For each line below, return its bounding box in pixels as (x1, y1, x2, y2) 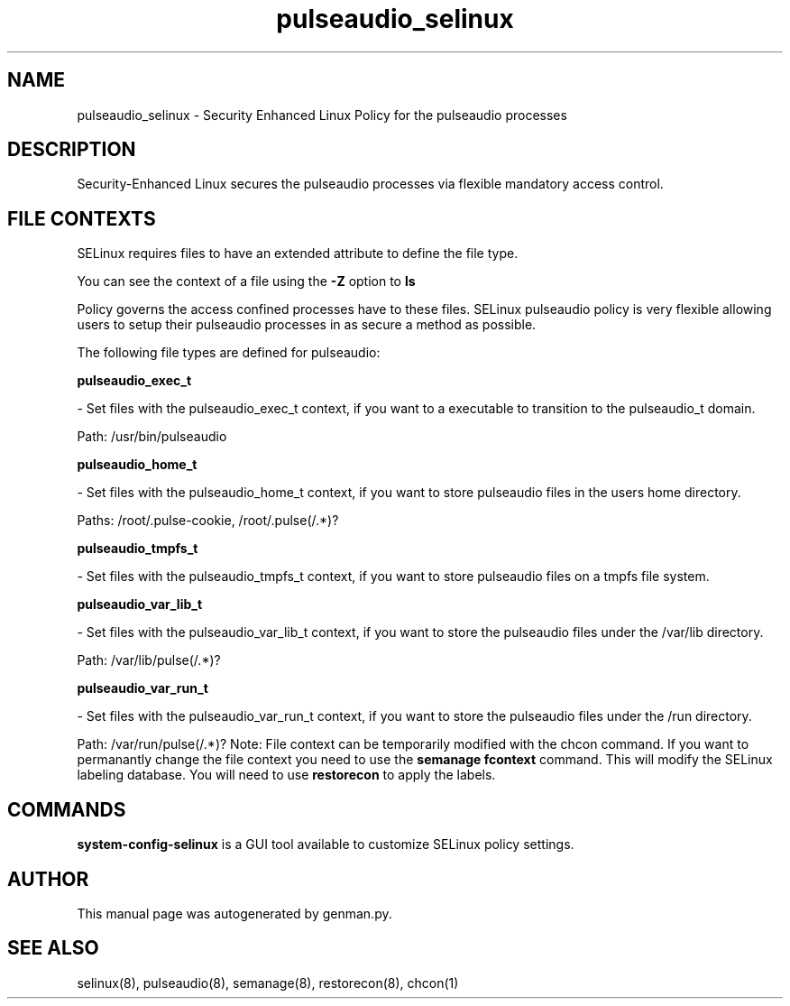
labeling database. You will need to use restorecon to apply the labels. (77, 767, 496, 783)
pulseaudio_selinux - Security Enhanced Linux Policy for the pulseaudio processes (77, 106, 567, 123)
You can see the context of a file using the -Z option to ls (77, 273, 416, 290)
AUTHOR (7, 867, 89, 891)
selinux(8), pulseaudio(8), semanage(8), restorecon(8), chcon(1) (77, 974, 459, 991)
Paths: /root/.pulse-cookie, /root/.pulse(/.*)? (77, 512, 339, 529)
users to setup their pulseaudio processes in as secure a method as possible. (77, 317, 537, 333)
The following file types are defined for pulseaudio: (77, 345, 381, 361)
